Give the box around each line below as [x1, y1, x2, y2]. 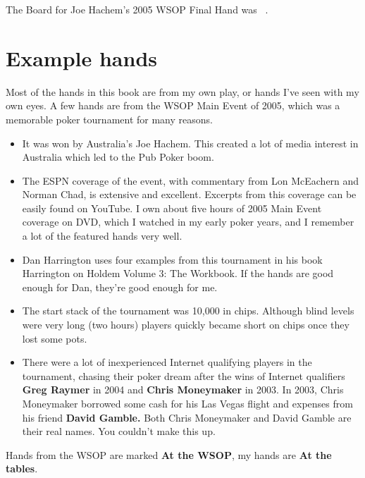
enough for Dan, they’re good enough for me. [22, 279, 218, 294]
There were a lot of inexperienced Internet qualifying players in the [22, 355, 312, 369]
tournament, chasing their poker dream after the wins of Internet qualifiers [22, 368, 345, 383]
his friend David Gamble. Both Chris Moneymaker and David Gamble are [22, 410, 352, 424]
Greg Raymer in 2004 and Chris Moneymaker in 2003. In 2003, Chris [22, 382, 344, 397]
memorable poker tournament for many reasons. [6, 111, 213, 126]
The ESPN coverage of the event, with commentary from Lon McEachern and [22, 173, 359, 188]
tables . [6, 461, 38, 476]
